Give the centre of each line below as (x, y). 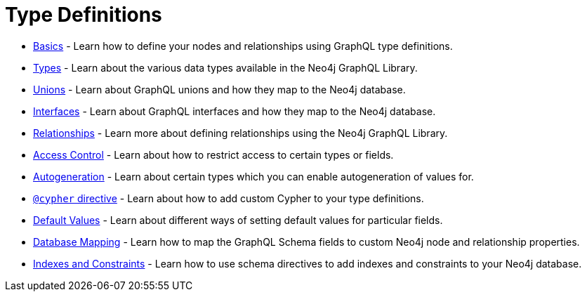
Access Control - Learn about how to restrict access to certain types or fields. (213, 154)
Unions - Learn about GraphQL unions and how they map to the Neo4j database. (219, 89)
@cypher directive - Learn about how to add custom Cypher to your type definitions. (229, 198)
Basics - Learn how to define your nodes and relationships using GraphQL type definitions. (243, 46)
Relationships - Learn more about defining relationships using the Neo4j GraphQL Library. (240, 133)
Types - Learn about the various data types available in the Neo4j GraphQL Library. (225, 67)
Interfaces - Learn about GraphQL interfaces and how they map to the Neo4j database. (235, 111)
